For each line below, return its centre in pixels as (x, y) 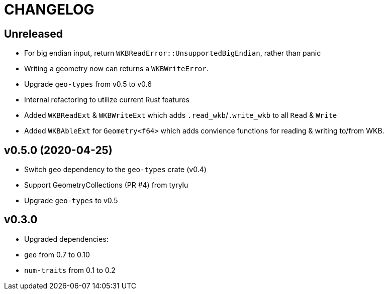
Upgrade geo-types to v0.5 (71, 201)
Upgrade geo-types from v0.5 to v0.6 (88, 84)
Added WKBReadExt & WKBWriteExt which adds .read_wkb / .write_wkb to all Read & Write (181, 115)
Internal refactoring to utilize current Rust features (107, 100)
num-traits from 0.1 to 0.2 (70, 270)
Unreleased (34, 34)
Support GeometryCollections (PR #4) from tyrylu (106, 185)
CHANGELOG (49, 10)
